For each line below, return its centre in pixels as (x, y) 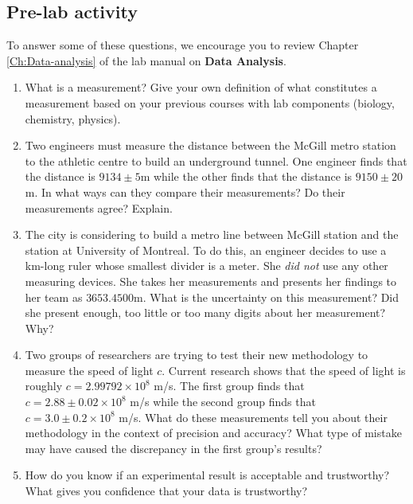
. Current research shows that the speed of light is (284, 370)
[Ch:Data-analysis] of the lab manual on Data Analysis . (146, 60)
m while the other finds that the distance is (246, 176)
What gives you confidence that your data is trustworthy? (166, 491)
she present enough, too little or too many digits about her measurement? (205, 313)
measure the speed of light (89, 370)
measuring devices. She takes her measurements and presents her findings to (211, 281)
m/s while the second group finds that (223, 402)
